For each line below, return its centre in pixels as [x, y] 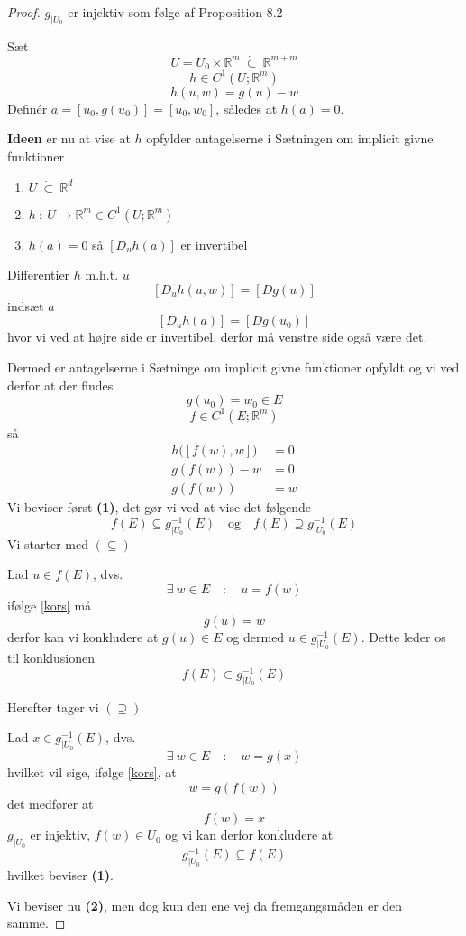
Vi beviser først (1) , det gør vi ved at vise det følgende [160, 507]
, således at [247, 108]
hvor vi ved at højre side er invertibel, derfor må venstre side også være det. [217, 337]
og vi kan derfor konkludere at [249, 835]
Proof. [24, 12]
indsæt [26, 305]
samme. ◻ [37, 923]
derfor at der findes [60, 385]
